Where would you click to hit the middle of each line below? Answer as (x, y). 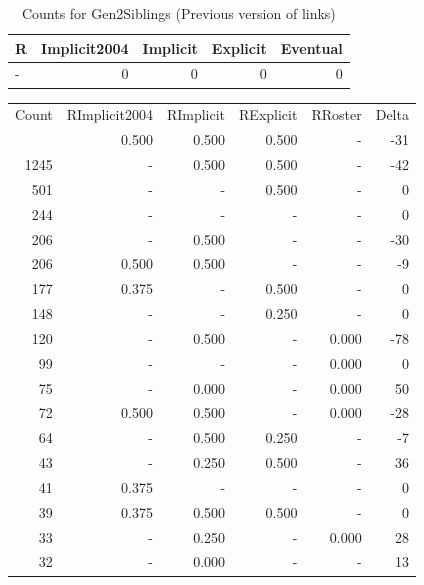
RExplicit (268, 114)
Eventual (311, 47)
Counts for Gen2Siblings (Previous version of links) (178, 13)
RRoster (336, 114)
